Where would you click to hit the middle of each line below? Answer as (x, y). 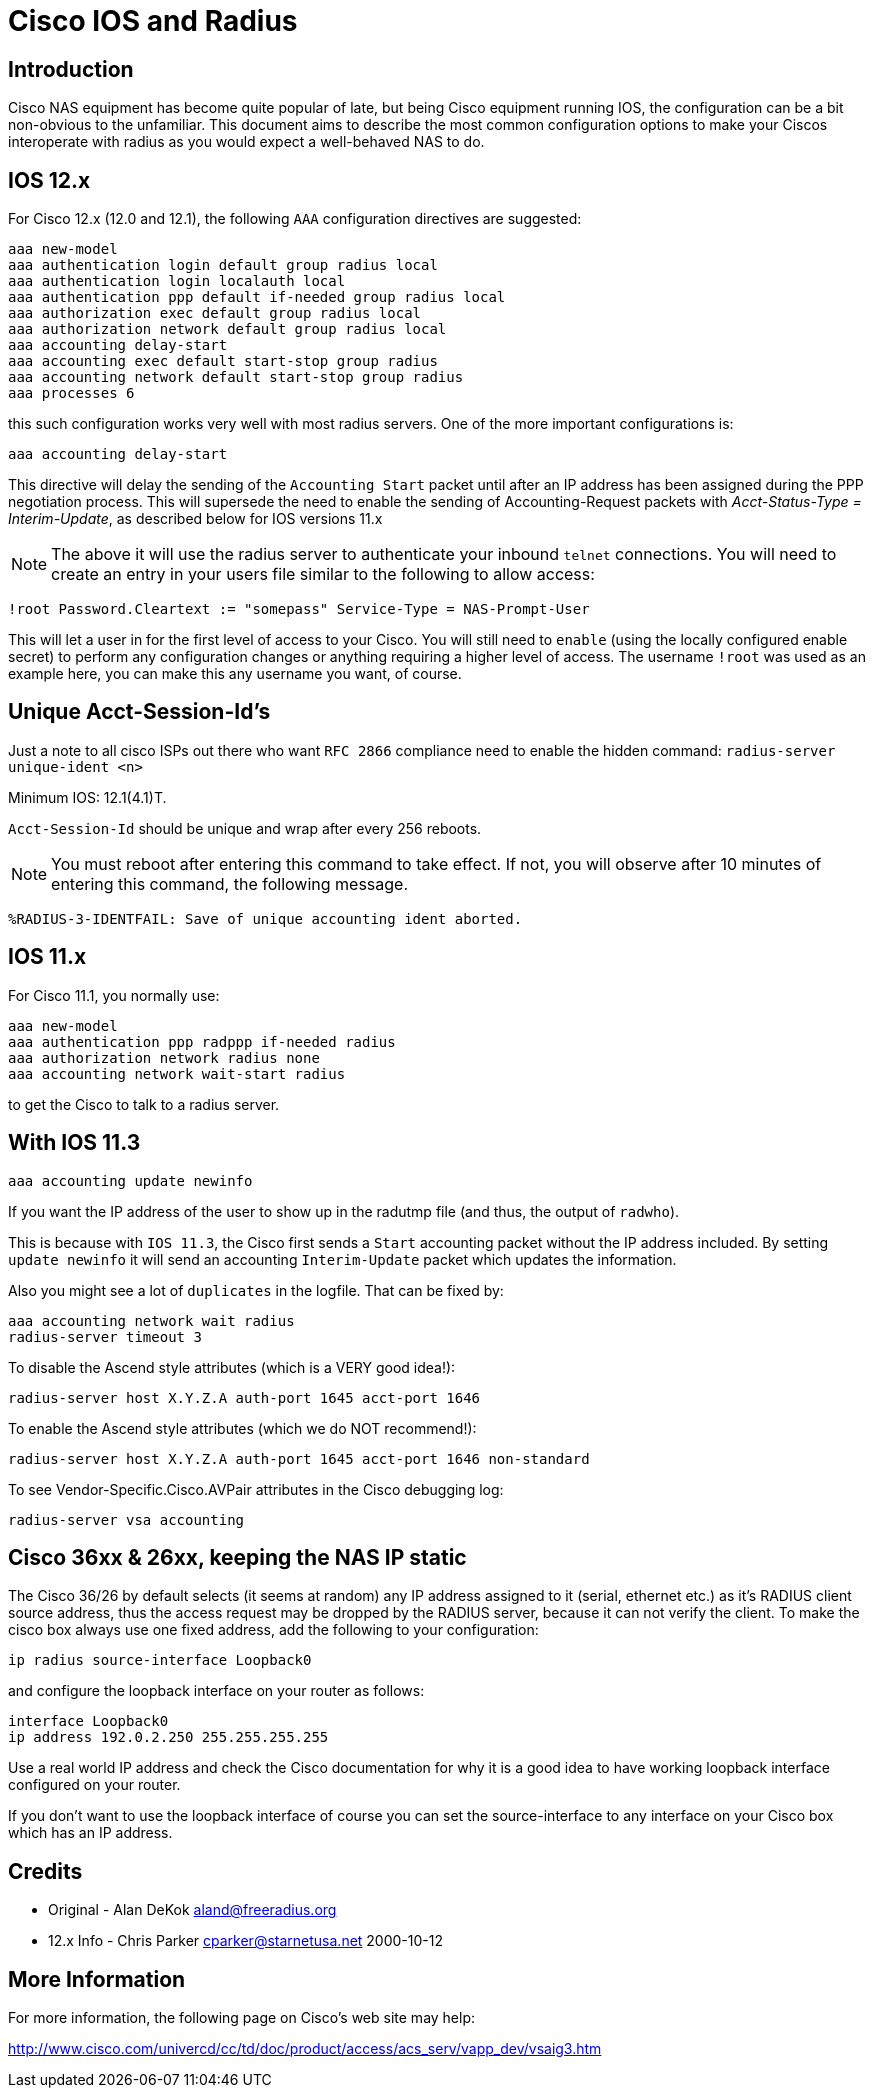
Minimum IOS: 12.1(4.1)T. (87, 797)
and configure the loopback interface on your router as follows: (216, 1691)
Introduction (71, 69)
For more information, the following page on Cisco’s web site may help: (242, 2018)
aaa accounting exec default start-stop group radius (223, 361)
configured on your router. (94, 1785)
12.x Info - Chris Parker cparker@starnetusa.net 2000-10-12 (245, 1941)
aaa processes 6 (71, 393)
